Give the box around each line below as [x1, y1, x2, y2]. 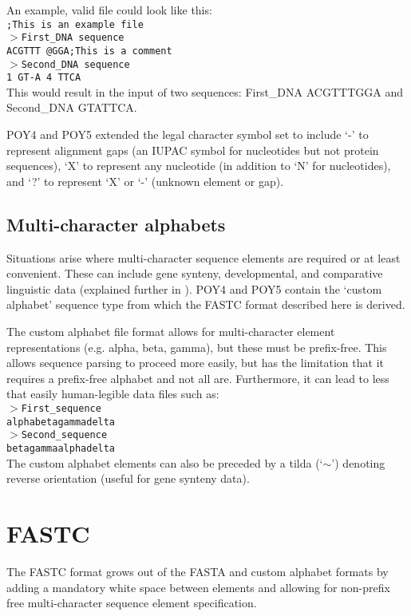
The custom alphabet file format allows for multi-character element [6, 323, 335, 340]
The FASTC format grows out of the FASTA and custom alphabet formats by [6, 563, 389, 579]
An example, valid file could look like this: [6, 2, 212, 18]
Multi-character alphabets [6, 211, 226, 236]
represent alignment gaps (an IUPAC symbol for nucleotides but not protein [6, 141, 379, 158]
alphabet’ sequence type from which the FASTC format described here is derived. [6, 296, 405, 313]
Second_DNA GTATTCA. [6, 99, 137, 116]
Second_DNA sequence [21, 58, 130, 70]
